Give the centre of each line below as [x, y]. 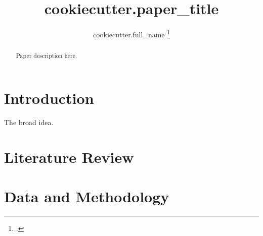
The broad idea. [29, 122]
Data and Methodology [87, 196]
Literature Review [69, 157]
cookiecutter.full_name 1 [131, 34]
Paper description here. [47, 56]
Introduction [49, 98]
